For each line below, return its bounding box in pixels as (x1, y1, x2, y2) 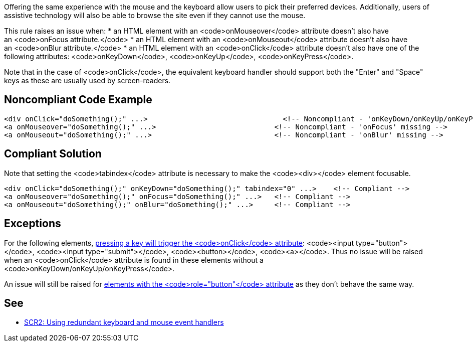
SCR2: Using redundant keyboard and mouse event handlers (24, 318, 224, 327)
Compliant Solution (4, 147, 102, 160)
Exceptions (4, 217, 61, 230)
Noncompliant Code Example (4, 93, 152, 106)
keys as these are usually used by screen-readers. (4, 76, 171, 85)
